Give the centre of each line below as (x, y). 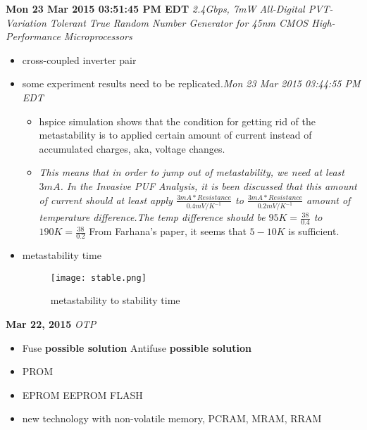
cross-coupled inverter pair (79, 59)
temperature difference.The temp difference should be (152, 217)
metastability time (62, 255)
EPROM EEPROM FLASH (82, 394)
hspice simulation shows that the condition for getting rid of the (177, 121)
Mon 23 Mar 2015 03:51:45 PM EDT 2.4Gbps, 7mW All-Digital (155, 8)
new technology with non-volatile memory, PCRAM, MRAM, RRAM (172, 418)
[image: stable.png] (98, 278)
